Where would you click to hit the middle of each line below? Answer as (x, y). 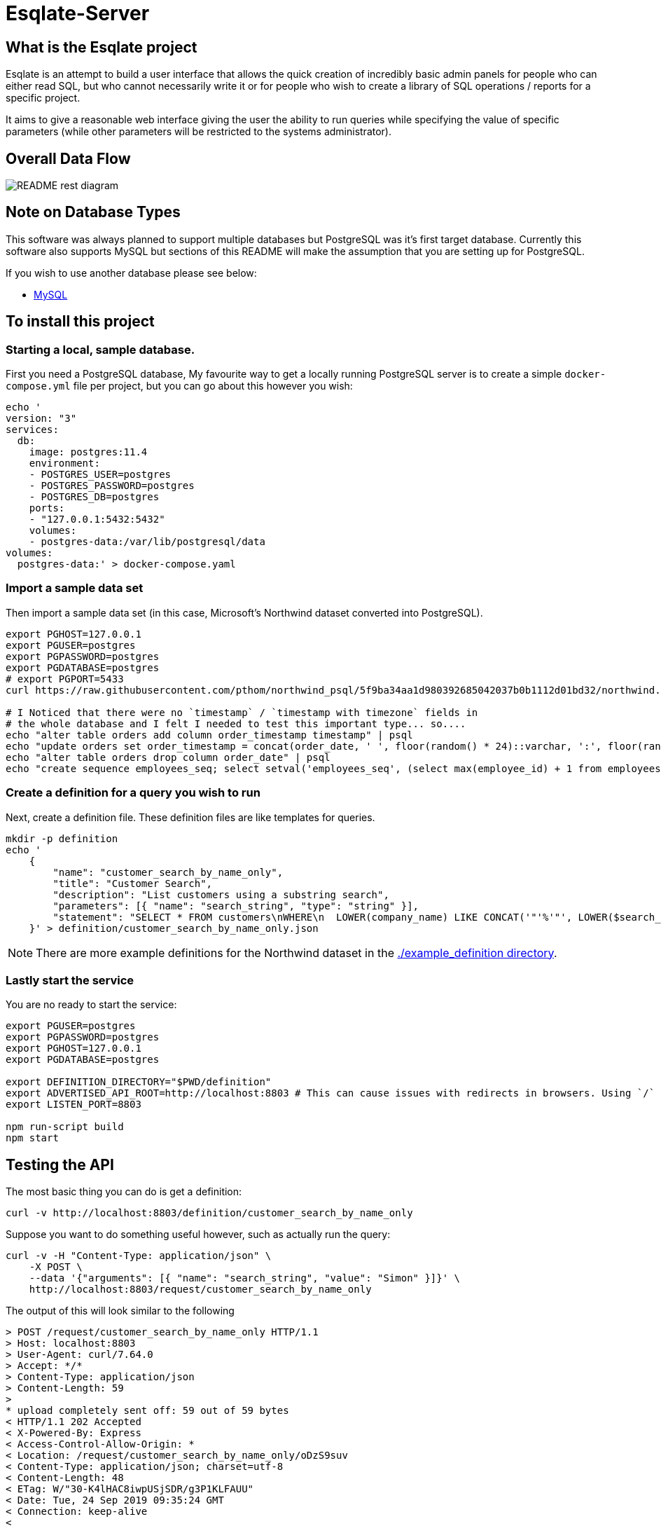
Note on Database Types (93, 212)
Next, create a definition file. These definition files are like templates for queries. (190, 817)
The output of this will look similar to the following (120, 1311)
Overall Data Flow (68, 158)
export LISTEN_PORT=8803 (74, 1105)
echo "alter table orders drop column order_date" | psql (168, 757)
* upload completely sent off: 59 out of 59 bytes (147, 1411)
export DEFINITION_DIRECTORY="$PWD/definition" (139, 1082)
